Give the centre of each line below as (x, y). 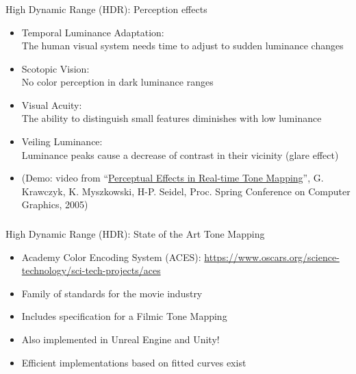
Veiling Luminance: (62, 141)
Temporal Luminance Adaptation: (93, 32)
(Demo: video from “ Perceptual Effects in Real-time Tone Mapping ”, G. (173, 178)
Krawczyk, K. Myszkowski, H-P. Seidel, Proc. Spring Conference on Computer (186, 191)
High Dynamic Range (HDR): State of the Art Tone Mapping (135, 233)
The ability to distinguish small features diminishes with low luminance (171, 118)
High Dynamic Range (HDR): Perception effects (106, 9)
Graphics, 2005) (55, 204)
